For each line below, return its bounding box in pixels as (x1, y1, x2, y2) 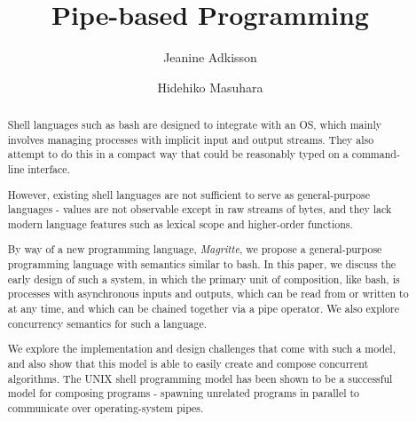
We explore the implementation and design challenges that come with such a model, (7, 341, 396, 356)
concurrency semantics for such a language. (7, 315, 208, 330)
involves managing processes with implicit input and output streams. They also (7, 131, 374, 147)
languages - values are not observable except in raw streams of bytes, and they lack (7, 202, 392, 217)
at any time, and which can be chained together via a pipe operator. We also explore (7, 301, 399, 316)
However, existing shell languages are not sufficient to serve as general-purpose (7, 187, 370, 202)
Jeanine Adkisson (163, 48, 257, 67)
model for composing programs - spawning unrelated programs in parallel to (7, 386, 360, 401)
